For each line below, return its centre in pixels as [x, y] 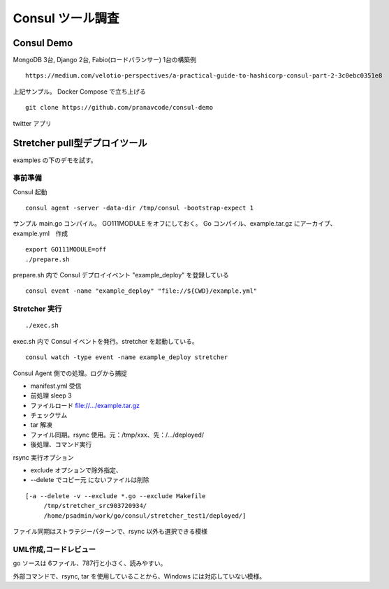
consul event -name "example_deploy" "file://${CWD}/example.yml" [141, 291]
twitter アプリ [32, 123]
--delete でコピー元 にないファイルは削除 [90, 480]
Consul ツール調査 [66, 18]
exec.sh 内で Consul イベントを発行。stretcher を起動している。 [105, 341]
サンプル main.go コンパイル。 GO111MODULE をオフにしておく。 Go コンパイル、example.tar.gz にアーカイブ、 [175, 224]
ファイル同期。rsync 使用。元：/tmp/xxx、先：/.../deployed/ [117, 435]
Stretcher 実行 [37, 309]
